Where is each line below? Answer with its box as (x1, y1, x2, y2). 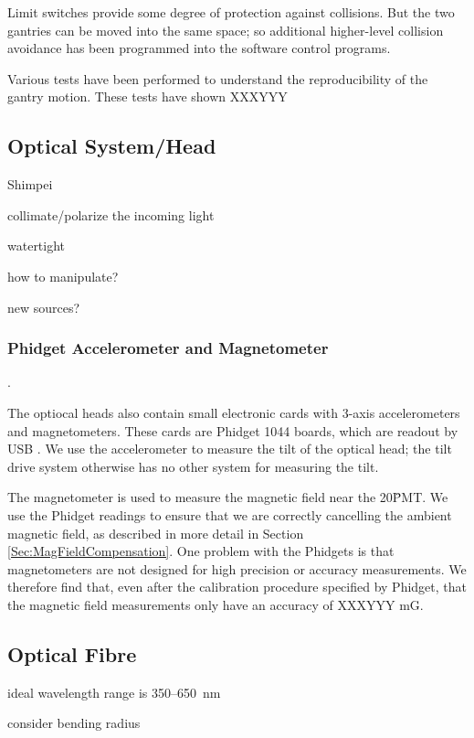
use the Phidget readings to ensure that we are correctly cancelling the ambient (7, 505, 452, 524)
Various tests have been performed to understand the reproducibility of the (7, 69, 428, 88)
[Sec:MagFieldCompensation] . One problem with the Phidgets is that (7, 541, 395, 561)
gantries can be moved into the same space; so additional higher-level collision (7, 20, 444, 39)
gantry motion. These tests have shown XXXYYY (7, 87, 288, 106)
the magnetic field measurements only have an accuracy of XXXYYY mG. (7, 594, 424, 614)
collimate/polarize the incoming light (7, 205, 215, 224)
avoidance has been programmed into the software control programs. (7, 38, 391, 58)
